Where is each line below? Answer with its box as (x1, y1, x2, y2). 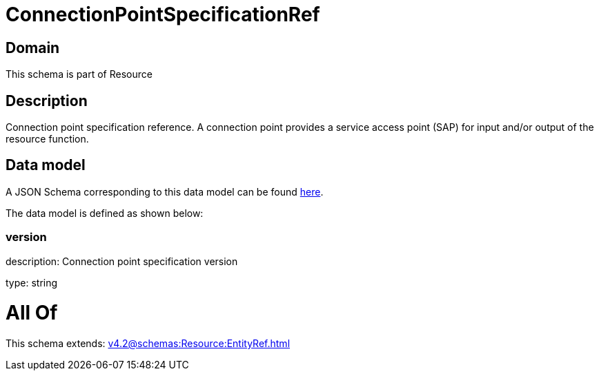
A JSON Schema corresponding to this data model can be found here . (6, 185, 324, 198)
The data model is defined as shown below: (6, 207, 204, 219)
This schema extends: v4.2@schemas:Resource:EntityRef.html (6, 337, 291, 350)
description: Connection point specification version (6, 255, 238, 267)
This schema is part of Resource (6, 68, 153, 81)
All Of (6, 301, 58, 325)
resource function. (6, 133, 89, 145)
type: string (6, 276, 58, 289)
